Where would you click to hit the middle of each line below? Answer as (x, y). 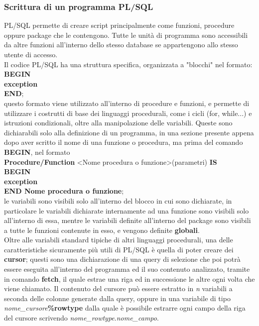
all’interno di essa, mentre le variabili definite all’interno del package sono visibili (128, 220)
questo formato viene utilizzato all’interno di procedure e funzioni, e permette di (127, 103)
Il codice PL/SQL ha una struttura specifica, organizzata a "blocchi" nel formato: (128, 64)
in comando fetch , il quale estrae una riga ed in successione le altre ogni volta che (129, 278)
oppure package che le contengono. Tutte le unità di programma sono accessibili (126, 35)
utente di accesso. (31, 54)
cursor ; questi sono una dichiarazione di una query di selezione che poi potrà (122, 259)
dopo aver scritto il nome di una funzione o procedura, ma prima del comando (124, 142)
